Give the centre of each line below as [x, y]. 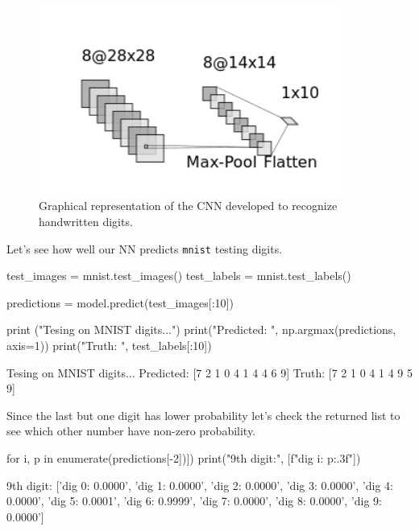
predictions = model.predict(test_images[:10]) [120, 302]
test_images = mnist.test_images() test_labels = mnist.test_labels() [179, 276]
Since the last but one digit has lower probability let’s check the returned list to [203, 415]
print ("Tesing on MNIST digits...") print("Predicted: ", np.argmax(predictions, [201, 329]
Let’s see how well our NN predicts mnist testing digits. [145, 248]
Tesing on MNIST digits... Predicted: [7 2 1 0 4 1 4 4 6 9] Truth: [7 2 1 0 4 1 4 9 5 [209, 372]
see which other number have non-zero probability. [131, 431]
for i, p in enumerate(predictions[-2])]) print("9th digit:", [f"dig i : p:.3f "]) [184, 457]
